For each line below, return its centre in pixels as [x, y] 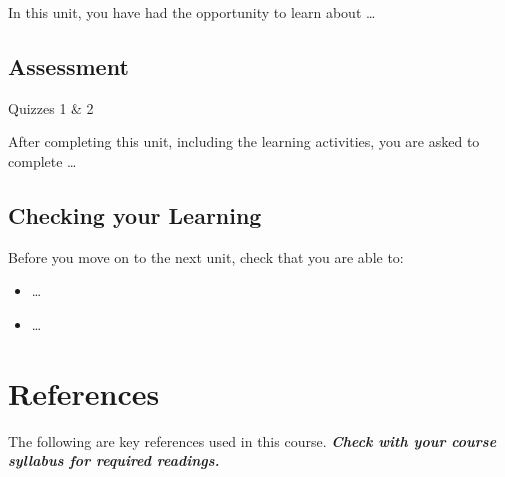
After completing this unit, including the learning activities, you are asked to [244, 141]
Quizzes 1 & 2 [51, 107]
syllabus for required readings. [114, 460]
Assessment [68, 65]
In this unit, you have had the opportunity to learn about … [192, 12]
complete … [42, 160]
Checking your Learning [135, 214]
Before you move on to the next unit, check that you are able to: [206, 256]
